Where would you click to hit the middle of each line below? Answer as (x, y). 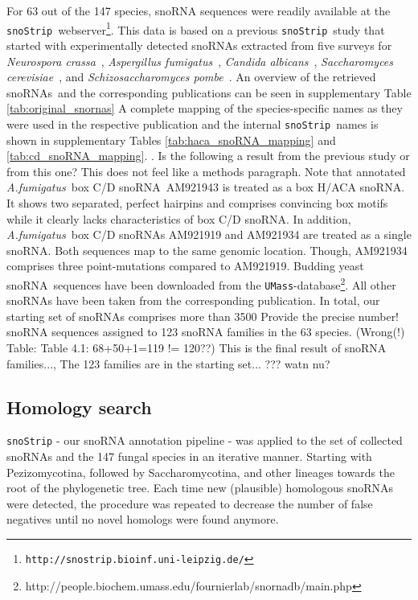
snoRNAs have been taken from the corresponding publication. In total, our (193, 300)
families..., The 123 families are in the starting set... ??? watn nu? (168, 363)
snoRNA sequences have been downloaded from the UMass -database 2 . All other (201, 283)
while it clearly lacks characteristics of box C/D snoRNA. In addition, (179, 218)
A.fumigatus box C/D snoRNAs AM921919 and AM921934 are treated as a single (209, 234)
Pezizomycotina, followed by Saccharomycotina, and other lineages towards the (201, 472)
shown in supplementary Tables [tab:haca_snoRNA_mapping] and (171, 140)
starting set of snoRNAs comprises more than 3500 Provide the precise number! (203, 316)
